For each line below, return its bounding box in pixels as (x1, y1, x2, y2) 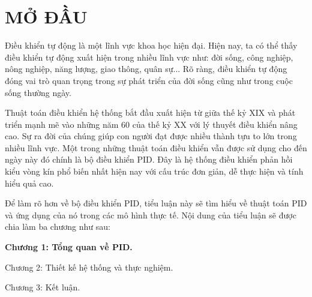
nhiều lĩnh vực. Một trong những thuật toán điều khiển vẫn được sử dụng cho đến (5, 141, 307, 154)
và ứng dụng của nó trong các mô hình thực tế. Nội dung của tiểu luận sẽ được (5, 208, 296, 221)
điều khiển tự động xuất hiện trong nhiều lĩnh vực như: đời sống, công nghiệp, (5, 50, 293, 63)
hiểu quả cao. (5, 176, 54, 189)
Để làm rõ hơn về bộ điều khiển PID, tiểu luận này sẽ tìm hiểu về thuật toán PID (5, 197, 307, 209)
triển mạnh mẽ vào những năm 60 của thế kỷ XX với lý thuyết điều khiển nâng (5, 118, 298, 130)
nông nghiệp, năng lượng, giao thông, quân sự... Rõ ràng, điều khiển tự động (5, 62, 287, 75)
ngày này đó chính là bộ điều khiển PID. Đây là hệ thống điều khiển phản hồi (5, 153, 293, 166)
